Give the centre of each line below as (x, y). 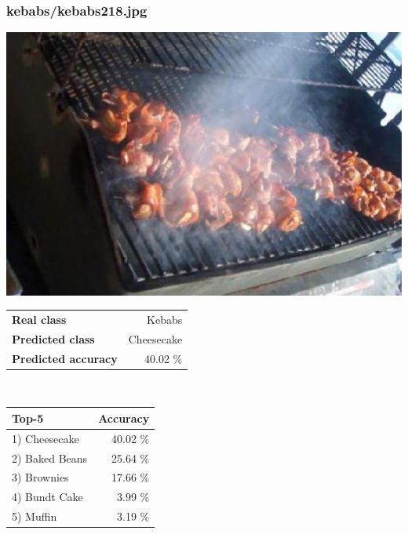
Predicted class (53, 338)
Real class (39, 319)
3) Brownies (40, 477)
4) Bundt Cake (47, 497)
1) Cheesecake (46, 438)
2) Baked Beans (50, 458)
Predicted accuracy (65, 358)
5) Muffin (35, 516)
